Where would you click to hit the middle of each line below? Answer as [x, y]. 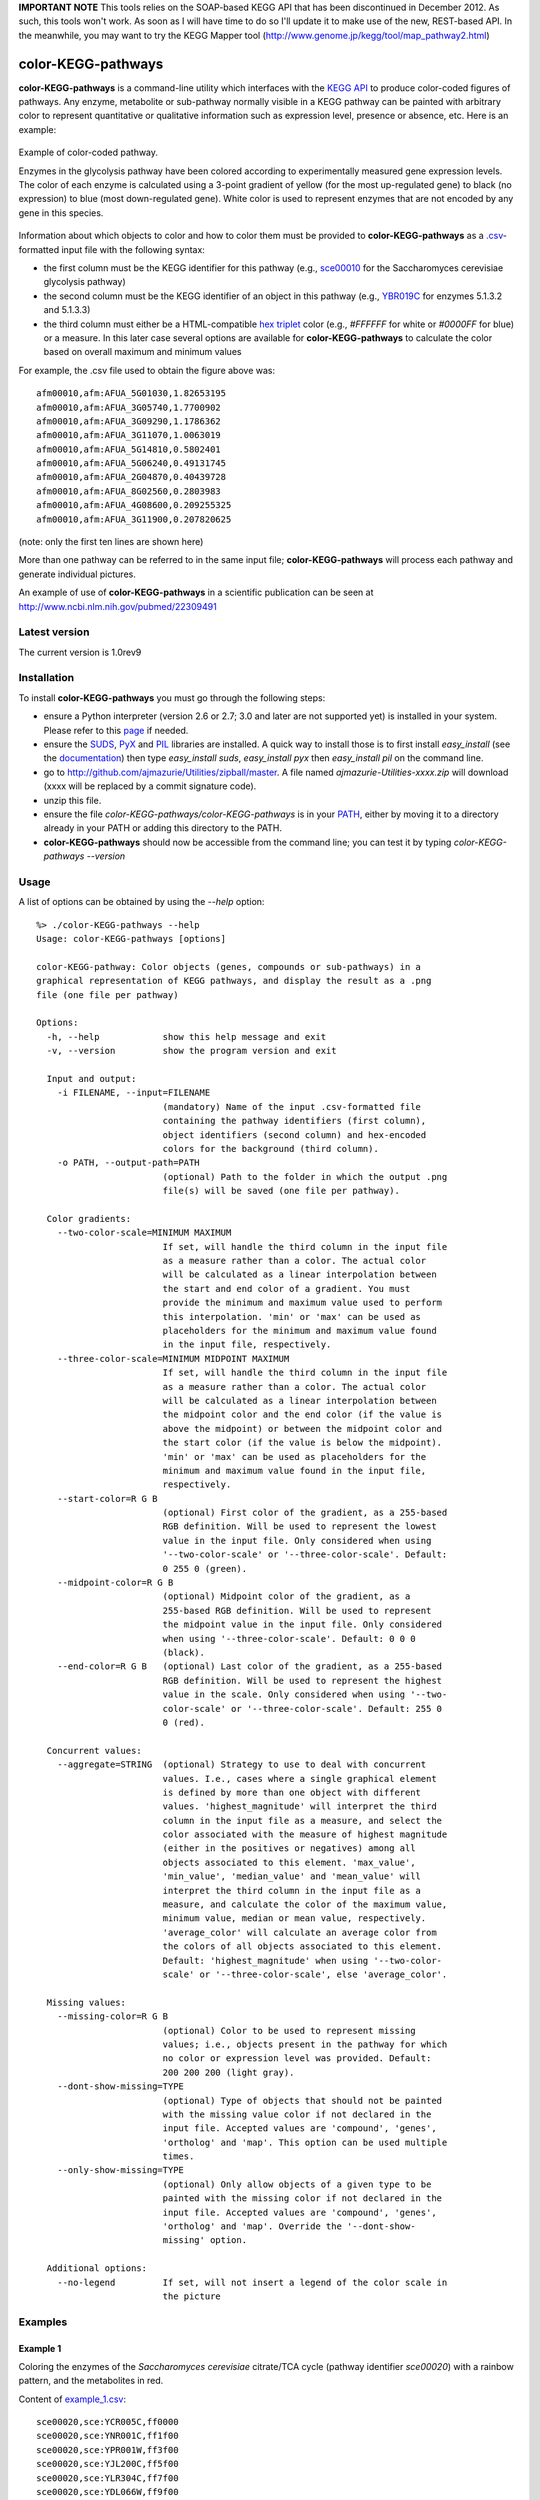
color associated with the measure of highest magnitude [305, 1834]
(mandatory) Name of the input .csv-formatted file [292, 1106]
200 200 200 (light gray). [228, 2072]
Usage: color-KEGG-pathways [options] [131, 939]
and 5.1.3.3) [67, 310]
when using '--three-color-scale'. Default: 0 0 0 [289, 1638]
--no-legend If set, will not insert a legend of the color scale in [252, 2282]
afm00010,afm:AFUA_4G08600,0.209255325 [134, 505]
